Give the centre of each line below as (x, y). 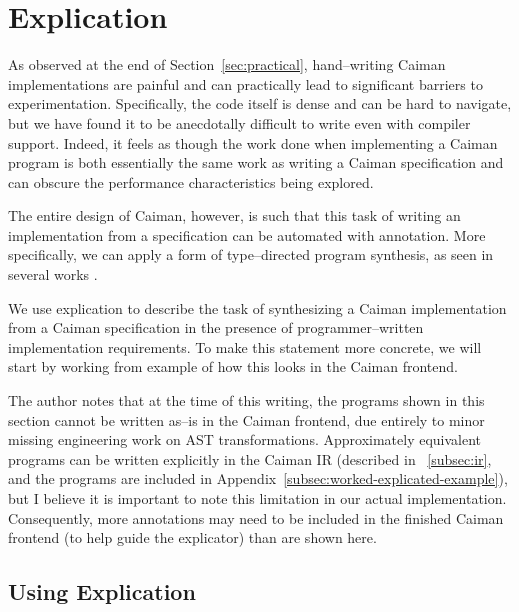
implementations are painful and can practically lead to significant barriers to (245, 83)
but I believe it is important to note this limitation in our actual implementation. (257, 498)
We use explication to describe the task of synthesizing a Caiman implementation (257, 307)
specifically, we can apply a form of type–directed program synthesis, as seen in (251, 254)
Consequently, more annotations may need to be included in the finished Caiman (256, 517)
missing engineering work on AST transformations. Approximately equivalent (245, 439)
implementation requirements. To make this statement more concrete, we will (245, 346)
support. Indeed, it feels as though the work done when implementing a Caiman (253, 142)
